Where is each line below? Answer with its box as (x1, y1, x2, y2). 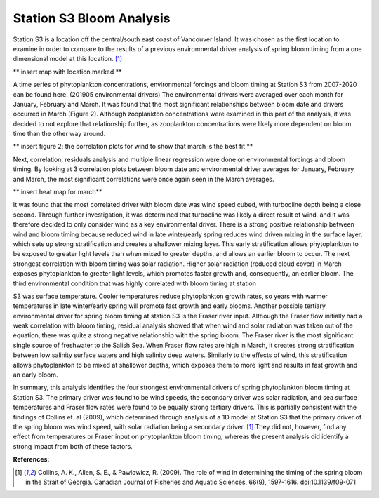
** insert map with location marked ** (13, 67, 122, 76)
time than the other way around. (13, 130, 106, 138)
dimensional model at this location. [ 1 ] (13, 55, 123, 63)
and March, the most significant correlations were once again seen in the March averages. (13, 175, 274, 183)
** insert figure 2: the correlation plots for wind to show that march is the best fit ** (13, 142, 253, 151)
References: (13, 455, 50, 464)
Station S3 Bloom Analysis (13, 11, 171, 26)
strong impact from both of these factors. (13, 442, 133, 450)
